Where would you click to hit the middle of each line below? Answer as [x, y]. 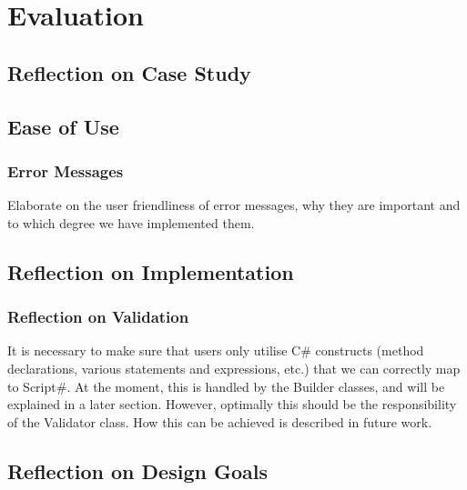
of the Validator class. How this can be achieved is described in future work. [220, 421]
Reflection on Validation [98, 317]
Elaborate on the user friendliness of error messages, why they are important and [234, 205]
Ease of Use [63, 126]
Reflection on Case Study [129, 72]
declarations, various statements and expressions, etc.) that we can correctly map [234, 368]
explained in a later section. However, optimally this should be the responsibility [232, 404]
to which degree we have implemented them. [131, 222]
